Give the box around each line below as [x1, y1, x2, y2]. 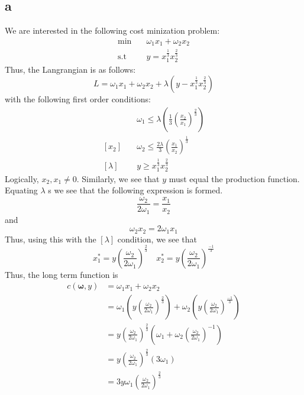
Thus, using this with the [5, 232, 96, 245]
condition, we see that [117, 232, 198, 245]
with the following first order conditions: [5, 93, 151, 105]
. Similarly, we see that [76, 172, 160, 184]
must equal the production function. [169, 172, 300, 184]
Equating [5, 184, 38, 196]
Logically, [5, 172, 39, 184]
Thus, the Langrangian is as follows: [5, 63, 136, 75]
